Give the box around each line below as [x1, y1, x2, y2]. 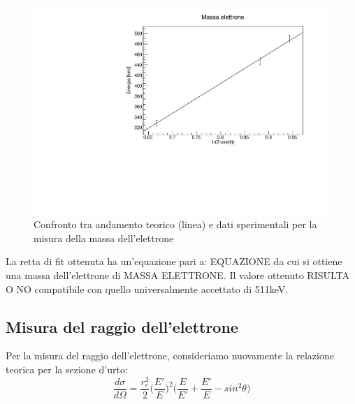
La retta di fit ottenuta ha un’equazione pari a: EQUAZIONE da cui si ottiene [6, 254, 342, 269]
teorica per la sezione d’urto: [6, 362, 128, 377]
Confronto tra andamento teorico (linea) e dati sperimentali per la [34, 217, 317, 232]
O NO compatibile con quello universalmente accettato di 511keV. [6, 281, 289, 296]
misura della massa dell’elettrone [34, 230, 174, 245]
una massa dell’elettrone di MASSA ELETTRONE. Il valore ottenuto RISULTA [6, 268, 349, 283]
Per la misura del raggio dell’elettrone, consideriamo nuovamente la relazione [6, 348, 334, 363]
